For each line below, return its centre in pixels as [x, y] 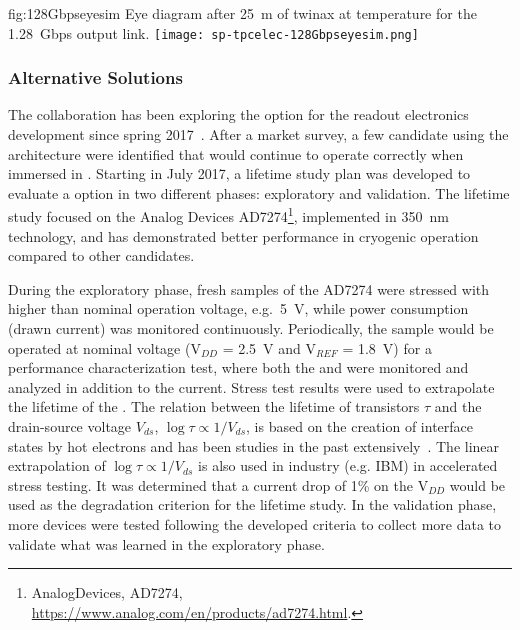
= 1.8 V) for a [387, 347]
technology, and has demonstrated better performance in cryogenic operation [243, 235]
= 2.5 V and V [269, 347]
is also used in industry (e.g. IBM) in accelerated [348, 465]
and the [458, 406]
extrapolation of [57, 465]
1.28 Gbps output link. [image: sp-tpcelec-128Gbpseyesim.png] [213, 32]
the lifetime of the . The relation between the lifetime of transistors [214, 406]
